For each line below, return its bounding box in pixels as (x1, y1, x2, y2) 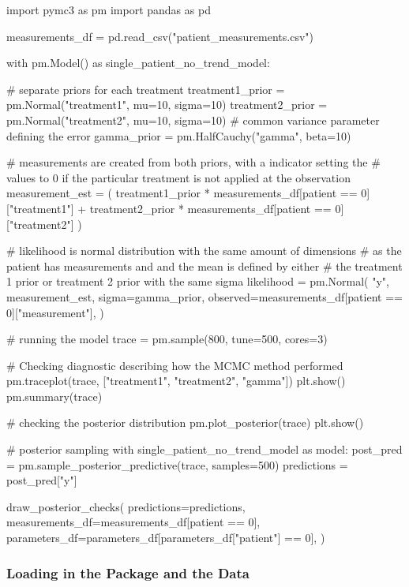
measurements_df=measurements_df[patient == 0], (6, 514, 261, 530)
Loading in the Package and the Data (6, 563, 250, 582)
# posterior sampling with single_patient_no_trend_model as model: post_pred (6, 441, 403, 458)
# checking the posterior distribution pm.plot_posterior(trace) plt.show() (6, 414, 364, 431)
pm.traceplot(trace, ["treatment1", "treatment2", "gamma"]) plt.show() (6, 372, 346, 389)
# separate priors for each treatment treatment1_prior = (6, 80, 285, 97)
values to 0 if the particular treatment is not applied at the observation (6, 169, 351, 185)
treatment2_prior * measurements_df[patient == (89, 200, 332, 216)
